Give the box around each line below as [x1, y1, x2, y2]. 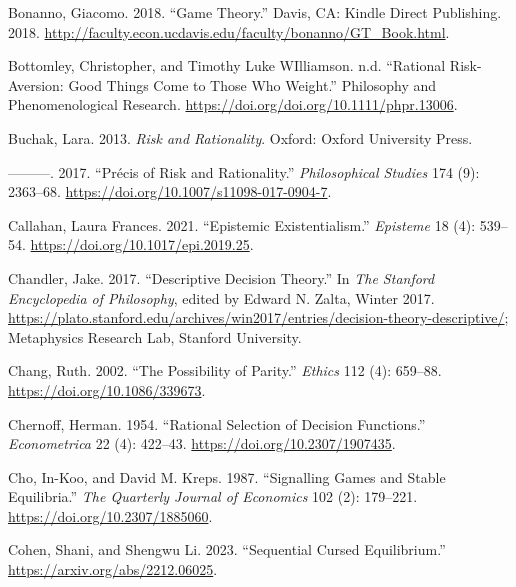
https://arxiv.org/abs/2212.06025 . [8, 559, 218, 580]
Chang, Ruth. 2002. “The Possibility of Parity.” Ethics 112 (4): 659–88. [8, 360, 442, 381]
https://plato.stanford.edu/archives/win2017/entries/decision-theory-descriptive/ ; [8, 307, 509, 328]
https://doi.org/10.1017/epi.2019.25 [30, 234, 250, 255]
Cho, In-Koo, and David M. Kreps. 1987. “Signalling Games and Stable [8, 466, 446, 487]
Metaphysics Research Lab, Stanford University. [8, 326, 302, 347]
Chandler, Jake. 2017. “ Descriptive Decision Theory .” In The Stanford [8, 267, 435, 288]
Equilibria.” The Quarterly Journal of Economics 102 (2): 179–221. [8, 486, 418, 507]
